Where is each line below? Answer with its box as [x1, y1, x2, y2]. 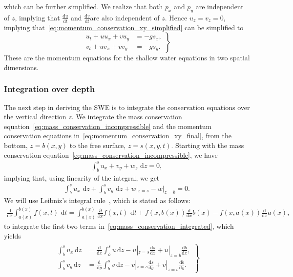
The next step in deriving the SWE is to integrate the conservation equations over [4, 102, 250, 112]
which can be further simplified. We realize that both [4, 1, 163, 11]
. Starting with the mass [171, 140, 244, 150]
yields [4, 230, 21, 240]
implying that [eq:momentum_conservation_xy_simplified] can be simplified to [4, 22, 244, 32]
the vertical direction [4, 111, 66, 122]
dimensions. [4, 62, 39, 72]
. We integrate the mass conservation [71, 111, 182, 122]
